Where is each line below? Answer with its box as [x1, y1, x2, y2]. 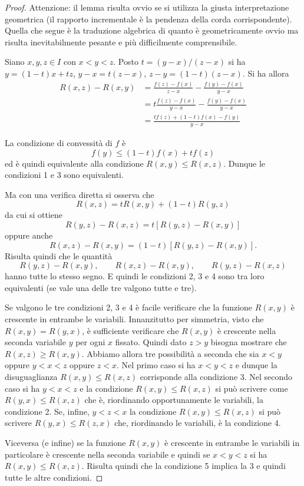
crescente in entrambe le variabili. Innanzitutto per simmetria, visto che [5, 313, 264, 325]
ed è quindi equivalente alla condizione [5, 157, 144, 169]
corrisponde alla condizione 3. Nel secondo [140, 370, 293, 382]
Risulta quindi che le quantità [5, 249, 113, 262]
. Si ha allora [242, 67, 289, 79]
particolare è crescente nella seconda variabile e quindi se [5, 448, 210, 460]
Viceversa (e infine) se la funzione [5, 436, 126, 448]
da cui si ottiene [5, 209, 63, 221]
